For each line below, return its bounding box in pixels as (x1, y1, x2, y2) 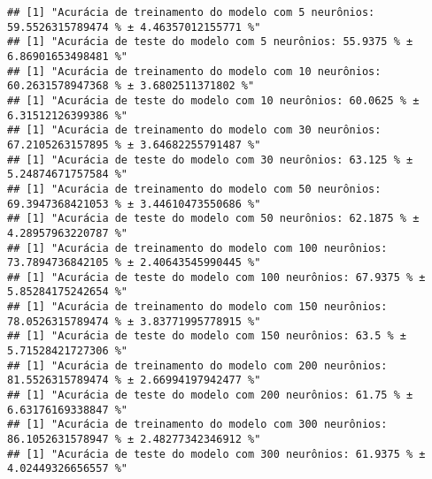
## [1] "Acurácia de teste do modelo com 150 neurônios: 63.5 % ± (7, 330, 407, 343)
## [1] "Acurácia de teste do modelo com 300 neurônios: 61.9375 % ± (7, 447, 426, 460)
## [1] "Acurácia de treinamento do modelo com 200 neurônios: (7, 359, 388, 372)
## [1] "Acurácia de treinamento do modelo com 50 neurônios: (7, 182, 382, 195)
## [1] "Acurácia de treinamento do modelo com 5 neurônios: (7, 6, 375, 19)
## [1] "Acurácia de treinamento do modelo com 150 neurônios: (7, 300, 388, 314)
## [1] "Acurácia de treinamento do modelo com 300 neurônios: (7, 418, 388, 431)
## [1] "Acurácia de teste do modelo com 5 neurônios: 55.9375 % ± (7, 35, 413, 49)
